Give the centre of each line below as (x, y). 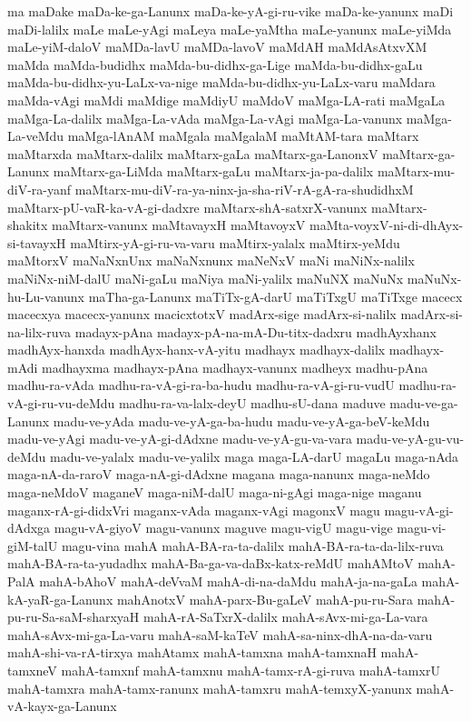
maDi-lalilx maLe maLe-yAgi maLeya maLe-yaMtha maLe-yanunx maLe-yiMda (230, 29)
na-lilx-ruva (39, 331)
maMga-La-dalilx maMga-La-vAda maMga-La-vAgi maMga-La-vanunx (205, 118)
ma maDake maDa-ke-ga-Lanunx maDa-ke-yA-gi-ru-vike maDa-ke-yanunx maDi (231, 11)
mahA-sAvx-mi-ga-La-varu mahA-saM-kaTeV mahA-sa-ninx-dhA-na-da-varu (220, 634)
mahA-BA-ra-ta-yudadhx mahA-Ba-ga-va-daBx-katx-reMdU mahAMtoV (211, 563)
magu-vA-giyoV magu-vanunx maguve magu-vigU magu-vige (223, 528)
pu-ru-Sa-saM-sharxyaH (74, 617)
